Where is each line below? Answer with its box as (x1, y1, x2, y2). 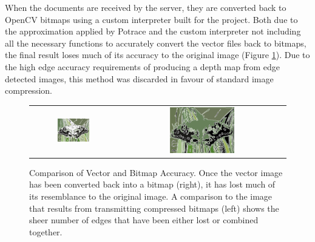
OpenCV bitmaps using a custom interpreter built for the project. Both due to (5, 13, 298, 25)
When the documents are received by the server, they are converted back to (5, 1, 286, 13)
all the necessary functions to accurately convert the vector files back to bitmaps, (5, 36, 307, 49)
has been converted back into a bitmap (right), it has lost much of (29, 178, 276, 191)
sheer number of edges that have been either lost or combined (29, 214, 259, 226)
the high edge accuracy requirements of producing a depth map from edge (5, 60, 280, 73)
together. (29, 225, 63, 238)
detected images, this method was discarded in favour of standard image (5, 72, 274, 85)
